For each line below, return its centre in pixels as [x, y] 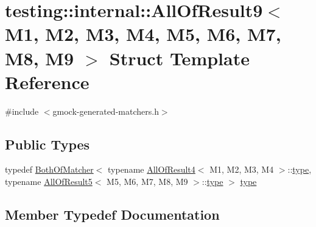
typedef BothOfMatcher [49, 169]
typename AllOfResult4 [152, 169]
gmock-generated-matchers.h [106, 111]
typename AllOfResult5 [49, 182]
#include [22, 111]
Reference [47, 81]
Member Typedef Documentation [112, 214]
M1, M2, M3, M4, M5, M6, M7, [143, 34]
